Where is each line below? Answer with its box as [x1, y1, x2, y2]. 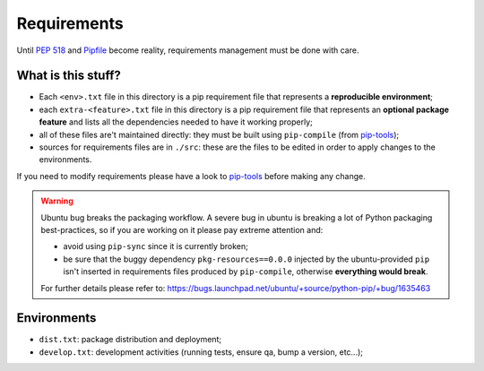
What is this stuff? [16, 68, 121, 83]
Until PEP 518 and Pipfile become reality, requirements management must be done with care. [16, 45, 359, 56]
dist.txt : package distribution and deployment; [39, 334, 222, 345]
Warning [40, 195, 73, 206]
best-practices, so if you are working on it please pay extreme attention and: [40, 224, 324, 235]
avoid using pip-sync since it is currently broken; [63, 241, 248, 252]
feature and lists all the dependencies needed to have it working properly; [39, 116, 313, 127]
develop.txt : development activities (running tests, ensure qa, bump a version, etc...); [39, 346, 363, 358]
